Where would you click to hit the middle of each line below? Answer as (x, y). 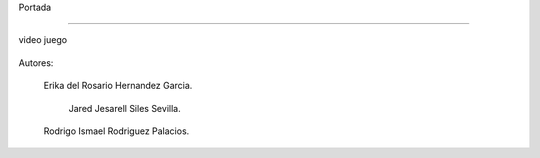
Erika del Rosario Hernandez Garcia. (118, 86)
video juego (43, 40)
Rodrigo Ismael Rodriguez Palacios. (116, 131)
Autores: (36, 62)
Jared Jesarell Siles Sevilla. (124, 108)
